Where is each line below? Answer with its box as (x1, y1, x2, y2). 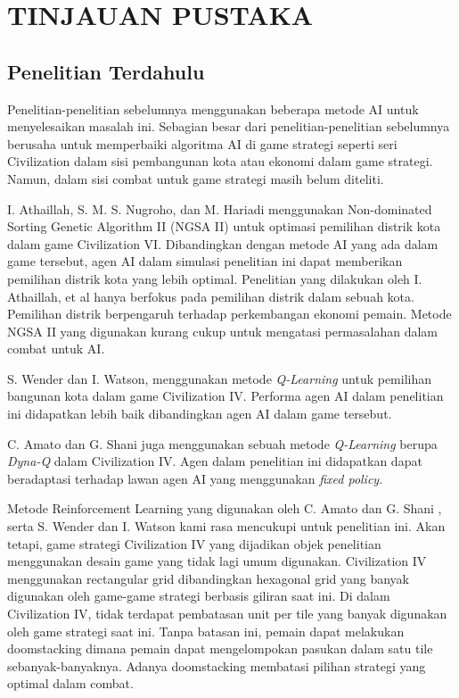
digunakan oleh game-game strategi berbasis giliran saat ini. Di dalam (7, 586, 390, 605)
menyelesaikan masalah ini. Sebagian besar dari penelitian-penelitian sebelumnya (7, 117, 450, 136)
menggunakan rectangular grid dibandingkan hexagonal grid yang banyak (7, 569, 409, 587)
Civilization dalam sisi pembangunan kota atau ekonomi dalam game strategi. (7, 152, 433, 170)
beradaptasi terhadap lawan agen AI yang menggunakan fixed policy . (7, 469, 383, 487)
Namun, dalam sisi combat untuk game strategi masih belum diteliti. (7, 169, 384, 187)
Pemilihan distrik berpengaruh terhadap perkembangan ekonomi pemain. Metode (7, 304, 452, 323)
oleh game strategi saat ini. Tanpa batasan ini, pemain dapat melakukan (7, 621, 405, 640)
